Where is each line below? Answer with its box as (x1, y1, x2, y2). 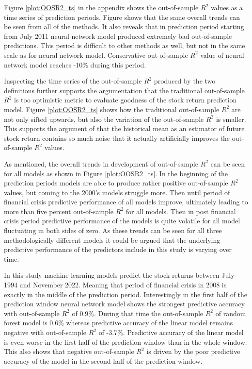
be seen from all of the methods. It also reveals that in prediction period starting (4, 21, 244, 32)
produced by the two (154, 76, 216, 86)
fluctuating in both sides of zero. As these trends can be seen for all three (4, 225, 222, 235)
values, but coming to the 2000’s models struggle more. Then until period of (4, 187, 230, 197)
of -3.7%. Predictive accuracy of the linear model (98, 327, 244, 337)
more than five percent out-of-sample (4, 206, 114, 216)
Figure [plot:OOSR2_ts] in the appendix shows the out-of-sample (4, 2, 199, 12)
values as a (210, 2, 243, 12)
